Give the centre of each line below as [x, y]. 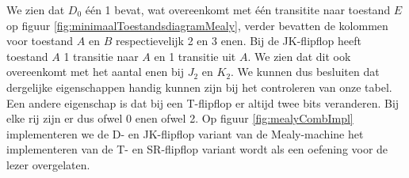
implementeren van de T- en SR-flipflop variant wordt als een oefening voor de [197, 149]
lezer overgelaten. [48, 164]
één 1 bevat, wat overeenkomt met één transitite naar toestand [238, 9]
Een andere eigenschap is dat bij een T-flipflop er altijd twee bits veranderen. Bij [203, 102]
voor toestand [40, 41]
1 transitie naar [101, 56]
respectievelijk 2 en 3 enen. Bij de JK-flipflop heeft [238, 41]
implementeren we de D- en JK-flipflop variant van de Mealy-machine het [185, 133]
